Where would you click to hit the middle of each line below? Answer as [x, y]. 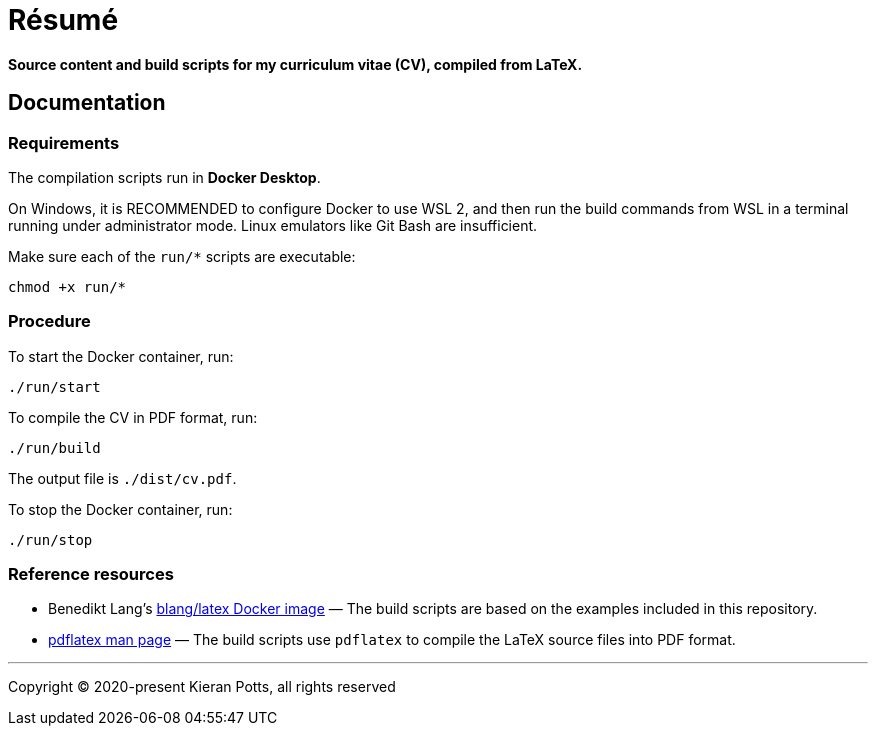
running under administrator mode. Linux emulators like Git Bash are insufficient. [273, 225]
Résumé [63, 20]
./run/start [54, 386]
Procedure [49, 321]
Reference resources [91, 574]
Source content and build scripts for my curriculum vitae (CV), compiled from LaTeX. [295, 64]
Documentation [87, 103]
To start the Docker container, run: [121, 356]
